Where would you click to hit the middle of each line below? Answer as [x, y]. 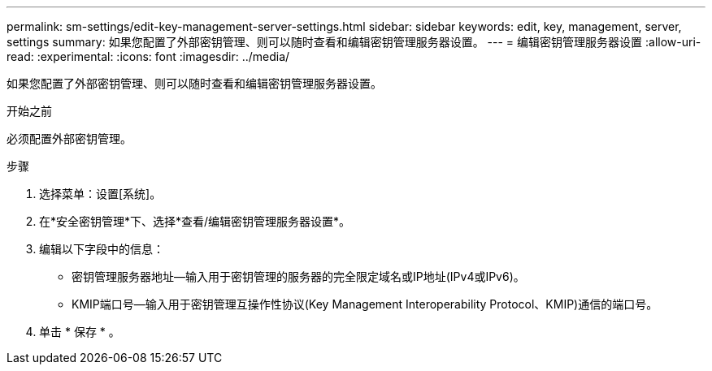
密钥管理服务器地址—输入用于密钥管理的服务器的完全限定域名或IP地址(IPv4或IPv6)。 [298, 276]
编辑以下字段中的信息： [102, 249]
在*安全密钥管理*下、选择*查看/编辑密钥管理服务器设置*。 [195, 221]
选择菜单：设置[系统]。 [100, 194]
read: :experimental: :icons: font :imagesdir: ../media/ [148, 56]
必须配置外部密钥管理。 [69, 138]
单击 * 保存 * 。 [80, 332]
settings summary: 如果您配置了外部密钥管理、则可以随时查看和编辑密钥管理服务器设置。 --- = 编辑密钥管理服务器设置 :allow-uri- [354, 42]
